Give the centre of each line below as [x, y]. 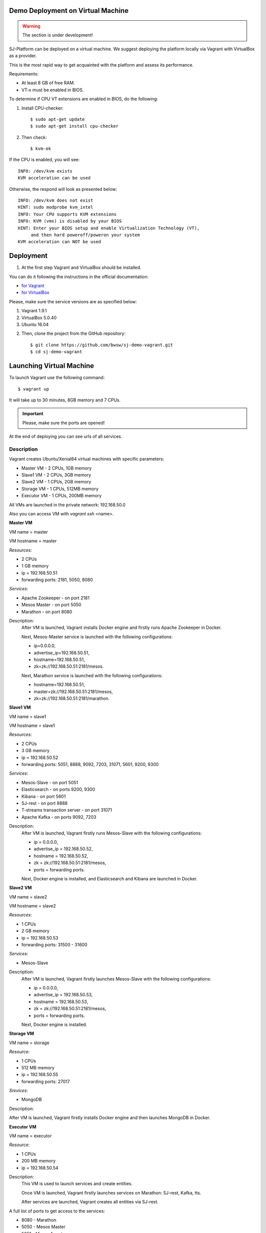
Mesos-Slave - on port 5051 [50, 782]
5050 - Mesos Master [44, 1227]
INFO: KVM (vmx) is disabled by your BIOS [70, 221]
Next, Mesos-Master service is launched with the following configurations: [97, 637]
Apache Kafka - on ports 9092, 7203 [59, 817]
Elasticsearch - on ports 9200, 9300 [58, 790]
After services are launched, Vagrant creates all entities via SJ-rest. [90, 1202]
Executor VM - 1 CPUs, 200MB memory [62, 496]
